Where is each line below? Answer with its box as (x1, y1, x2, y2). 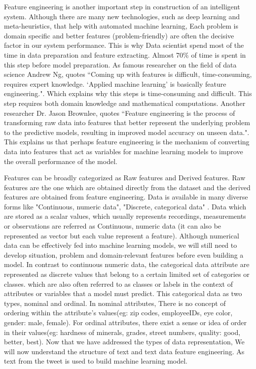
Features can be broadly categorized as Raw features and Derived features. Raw (4, 172, 246, 183)
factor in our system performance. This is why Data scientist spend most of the (4, 40, 244, 50)
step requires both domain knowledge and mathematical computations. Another (4, 98, 246, 108)
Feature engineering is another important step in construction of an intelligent (4, 1, 240, 11)
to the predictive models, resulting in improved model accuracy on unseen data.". (4, 127, 250, 137)
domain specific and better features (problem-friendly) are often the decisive (4, 30, 234, 40)
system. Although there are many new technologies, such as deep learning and (4, 11, 240, 21)
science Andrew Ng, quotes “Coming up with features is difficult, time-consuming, (4, 69, 252, 79)
